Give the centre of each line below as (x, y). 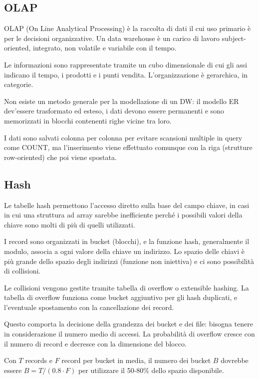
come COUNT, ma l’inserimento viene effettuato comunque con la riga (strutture (128, 147)
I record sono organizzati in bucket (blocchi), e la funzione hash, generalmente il (127, 241)
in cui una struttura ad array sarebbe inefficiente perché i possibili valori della (123, 215)
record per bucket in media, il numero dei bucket (136, 360)
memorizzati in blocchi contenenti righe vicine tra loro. (88, 120)
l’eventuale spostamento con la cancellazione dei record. (89, 307)
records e (39, 360)
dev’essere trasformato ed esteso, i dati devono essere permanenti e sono (114, 111)
